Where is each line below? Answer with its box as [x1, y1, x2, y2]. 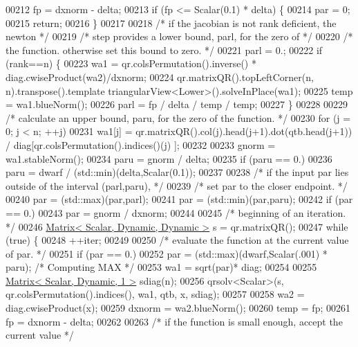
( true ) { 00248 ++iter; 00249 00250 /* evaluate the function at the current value [6, 233, 349, 247]
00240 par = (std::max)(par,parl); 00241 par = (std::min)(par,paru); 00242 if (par [6, 192, 353, 206]
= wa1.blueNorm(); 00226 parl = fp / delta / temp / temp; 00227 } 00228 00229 [6, 97, 348, 112]
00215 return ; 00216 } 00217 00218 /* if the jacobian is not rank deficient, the [6, 15, 337, 30]
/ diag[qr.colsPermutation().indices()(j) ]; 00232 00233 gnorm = [6, 137, 276, 152]
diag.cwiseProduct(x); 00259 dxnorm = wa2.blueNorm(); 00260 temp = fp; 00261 [6, 301, 350, 315]
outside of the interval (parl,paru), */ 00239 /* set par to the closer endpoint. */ [6, 178, 348, 193]
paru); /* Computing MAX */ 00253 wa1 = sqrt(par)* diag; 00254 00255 [6, 260, 317, 274]
